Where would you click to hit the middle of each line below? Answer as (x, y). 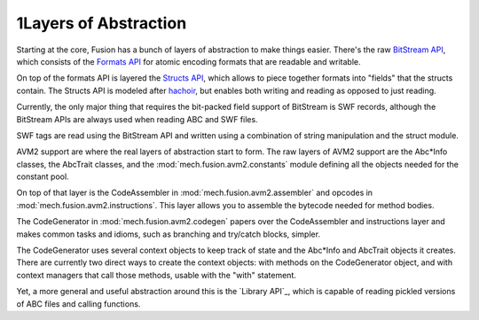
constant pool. (43, 176)
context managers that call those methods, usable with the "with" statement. (156, 275)
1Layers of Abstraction (102, 23)
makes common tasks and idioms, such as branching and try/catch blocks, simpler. (169, 234)
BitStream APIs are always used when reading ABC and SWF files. (137, 119)
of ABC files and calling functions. (79, 304)
